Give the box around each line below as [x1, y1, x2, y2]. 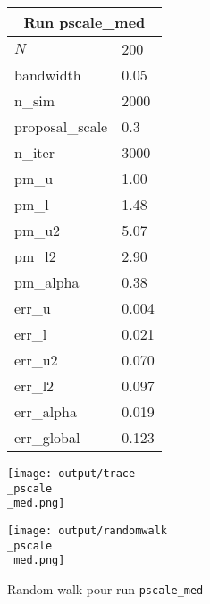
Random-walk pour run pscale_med [7, 579, 204, 598]
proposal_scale [14, 116, 108, 137]
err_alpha [14, 401, 77, 422]
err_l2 [14, 375, 55, 396]
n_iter [14, 142, 55, 163]
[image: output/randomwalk [7, 524, 167, 537]
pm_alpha [14, 272, 80, 292]
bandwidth [14, 64, 81, 85]
